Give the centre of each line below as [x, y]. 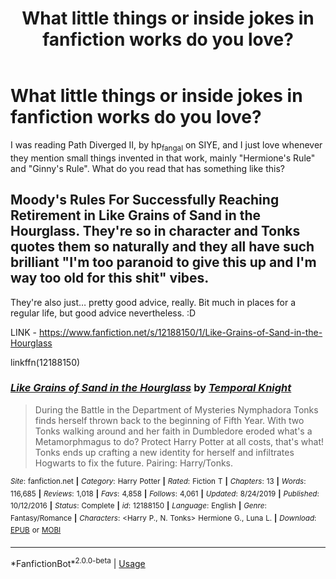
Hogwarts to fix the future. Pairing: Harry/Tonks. [134, 463]
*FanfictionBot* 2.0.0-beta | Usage [78, 562]
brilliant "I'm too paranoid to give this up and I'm [163, 262]
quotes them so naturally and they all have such [162, 247]
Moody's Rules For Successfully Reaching [145, 200]
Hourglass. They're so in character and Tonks [155, 231]
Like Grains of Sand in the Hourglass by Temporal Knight [151, 388]
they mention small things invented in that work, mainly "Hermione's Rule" [163, 158]
